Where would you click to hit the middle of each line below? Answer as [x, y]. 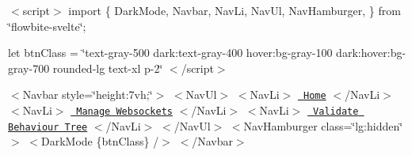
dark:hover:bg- [371, 53]
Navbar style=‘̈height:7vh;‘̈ [88, 95]
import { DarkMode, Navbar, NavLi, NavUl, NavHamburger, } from [235, 10]
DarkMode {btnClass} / [100, 141]
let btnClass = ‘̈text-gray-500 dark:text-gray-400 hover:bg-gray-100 [170, 53]
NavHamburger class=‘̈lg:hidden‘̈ [323, 125]
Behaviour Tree [48, 127]
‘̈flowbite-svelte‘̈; [47, 26]
